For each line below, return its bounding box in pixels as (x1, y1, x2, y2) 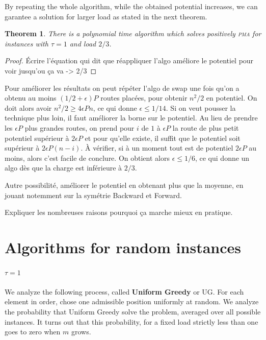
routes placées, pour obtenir (100, 92, 188, 103)
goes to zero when (5, 326, 61, 337)
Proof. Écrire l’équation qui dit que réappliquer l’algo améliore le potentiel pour (5, 55, 254, 66)
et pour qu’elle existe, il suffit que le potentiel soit (85, 132, 241, 143)
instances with (5, 38, 48, 48)
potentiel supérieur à (5, 132, 69, 143)
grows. (71, 326, 91, 337)
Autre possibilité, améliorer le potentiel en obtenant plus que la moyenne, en (5, 179, 244, 190)
